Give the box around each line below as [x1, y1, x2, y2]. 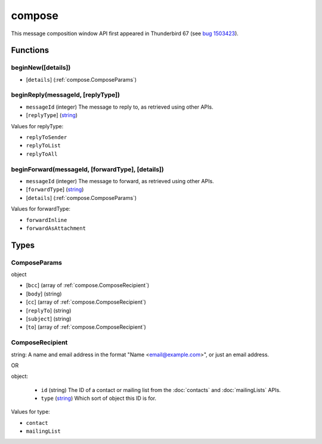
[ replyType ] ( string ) [26, 112, 78, 119]
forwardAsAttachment [26, 224, 86, 232]
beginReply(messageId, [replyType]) [11, 91, 120, 99]
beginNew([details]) [11, 63, 71, 72]
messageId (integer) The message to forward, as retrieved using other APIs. [26, 177, 214, 184]
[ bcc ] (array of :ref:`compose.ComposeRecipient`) [26, 282, 150, 289]
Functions [11, 45, 49, 55]
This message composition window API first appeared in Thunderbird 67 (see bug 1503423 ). [11, 30, 239, 37]
